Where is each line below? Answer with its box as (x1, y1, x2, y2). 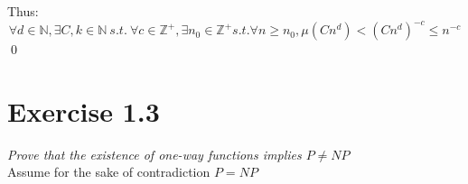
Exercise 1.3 (7, 92, 160, 129)
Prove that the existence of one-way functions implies (7, 144, 302, 163)
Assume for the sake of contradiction (7, 162, 211, 181)
